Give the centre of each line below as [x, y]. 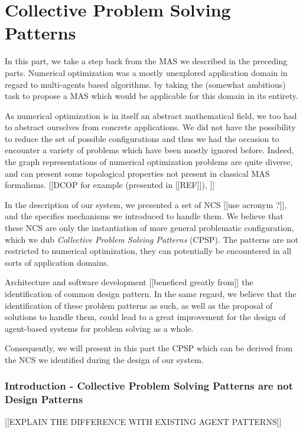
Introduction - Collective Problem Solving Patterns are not [149, 386]
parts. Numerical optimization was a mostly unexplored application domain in [146, 72]
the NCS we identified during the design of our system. [104, 359]
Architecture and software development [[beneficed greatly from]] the [129, 282]
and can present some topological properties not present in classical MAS [137, 173]
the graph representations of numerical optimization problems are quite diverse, [149, 162]
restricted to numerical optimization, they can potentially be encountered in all [148, 251]
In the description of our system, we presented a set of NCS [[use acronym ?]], [146, 204]
